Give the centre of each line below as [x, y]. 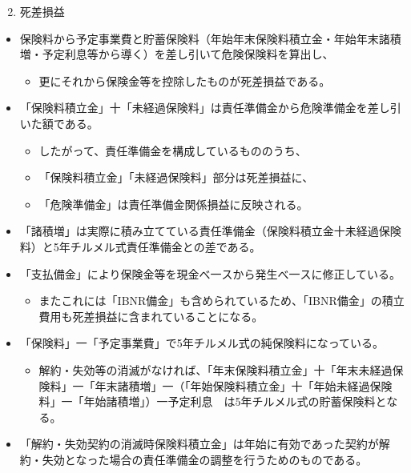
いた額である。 [59, 123]
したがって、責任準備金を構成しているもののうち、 [173, 150]
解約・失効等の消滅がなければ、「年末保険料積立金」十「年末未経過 [216, 369]
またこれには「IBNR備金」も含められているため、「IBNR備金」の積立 [222, 301]
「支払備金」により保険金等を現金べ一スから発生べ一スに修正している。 [210, 273]
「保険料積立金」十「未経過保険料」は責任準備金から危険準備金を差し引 [210, 108]
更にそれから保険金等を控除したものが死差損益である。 [185, 80]
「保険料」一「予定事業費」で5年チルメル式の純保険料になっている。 [202, 343]
